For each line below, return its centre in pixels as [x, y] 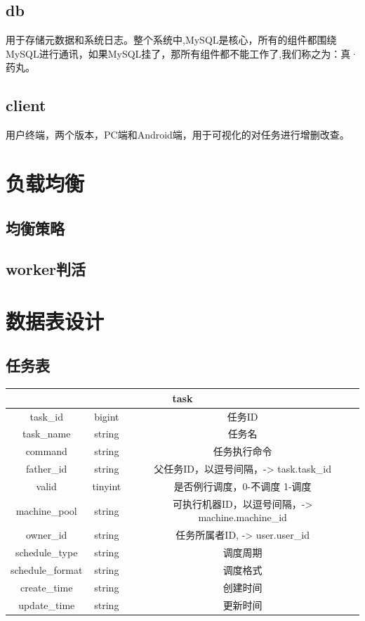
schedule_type [47, 552]
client [26, 105]
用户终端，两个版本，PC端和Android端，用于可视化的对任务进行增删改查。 [178, 135]
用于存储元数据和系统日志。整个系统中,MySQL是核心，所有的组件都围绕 [171, 40]
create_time [47, 587]
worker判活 [46, 269]
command [46, 451]
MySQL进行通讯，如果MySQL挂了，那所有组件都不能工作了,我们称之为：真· [182, 53]
